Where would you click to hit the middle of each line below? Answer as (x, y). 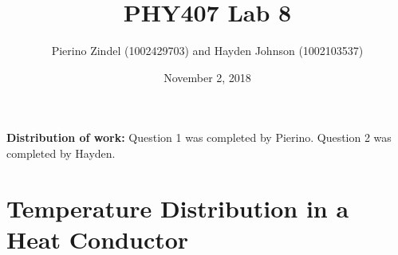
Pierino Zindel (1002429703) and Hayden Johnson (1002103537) (207, 51)
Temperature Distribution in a (178, 208)
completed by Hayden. (61, 153)
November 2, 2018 (207, 77)
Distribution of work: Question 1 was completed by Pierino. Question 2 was (199, 137)
